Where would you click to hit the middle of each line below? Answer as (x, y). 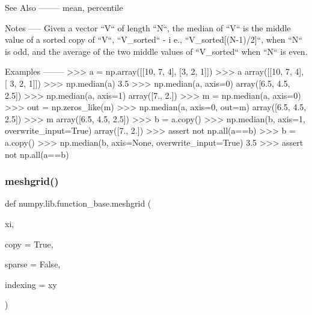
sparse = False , (33, 264)
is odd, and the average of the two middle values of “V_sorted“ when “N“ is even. (156, 51)
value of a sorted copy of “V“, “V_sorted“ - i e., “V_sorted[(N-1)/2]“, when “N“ (154, 39)
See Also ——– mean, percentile (64, 7)
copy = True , (29, 244)
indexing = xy (31, 284)
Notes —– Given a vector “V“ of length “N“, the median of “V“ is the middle (148, 27)
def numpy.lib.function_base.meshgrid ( (78, 203)
